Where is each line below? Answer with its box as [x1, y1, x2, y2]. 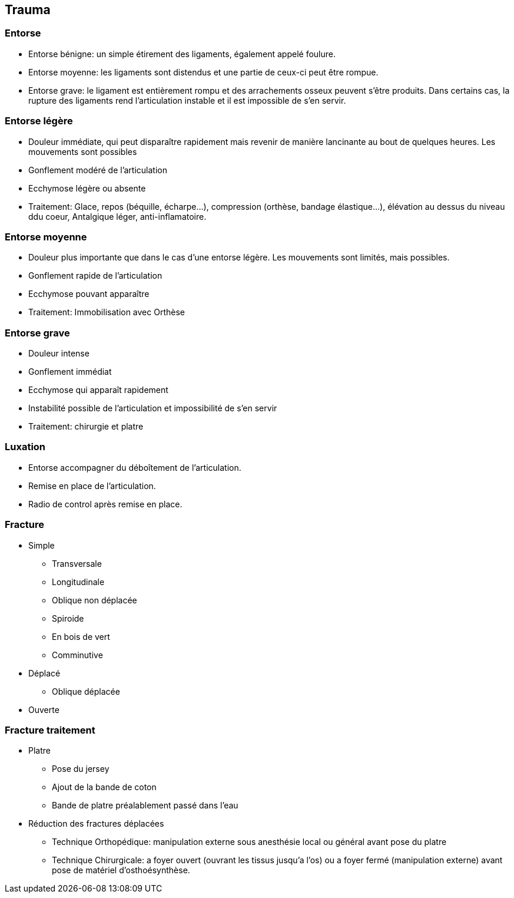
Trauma [5, 2, 51, 17]
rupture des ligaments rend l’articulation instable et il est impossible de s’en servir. [28, 95, 346, 105]
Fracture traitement [5, 724, 95, 736]
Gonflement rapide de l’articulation [28, 270, 163, 281]
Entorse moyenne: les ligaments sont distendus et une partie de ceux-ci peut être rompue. [28, 67, 379, 77]
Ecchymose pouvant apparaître [28, 289, 150, 299]
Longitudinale [52, 576, 105, 587]
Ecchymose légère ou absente [28, 183, 146, 193]
